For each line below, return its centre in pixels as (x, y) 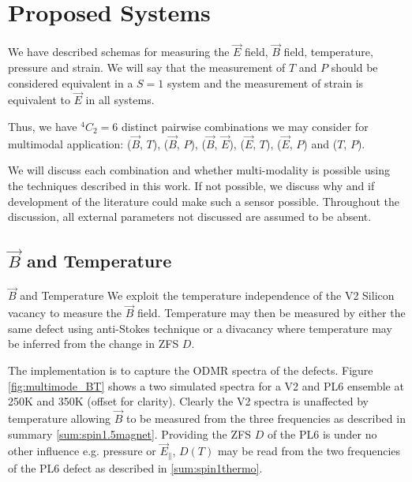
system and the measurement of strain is (265, 82)
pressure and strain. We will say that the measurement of (147, 67)
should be (354, 67)
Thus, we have (43, 126)
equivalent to (39, 100)
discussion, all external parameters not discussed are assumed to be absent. (190, 217)
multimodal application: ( (70, 143)
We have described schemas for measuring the (119, 52)
